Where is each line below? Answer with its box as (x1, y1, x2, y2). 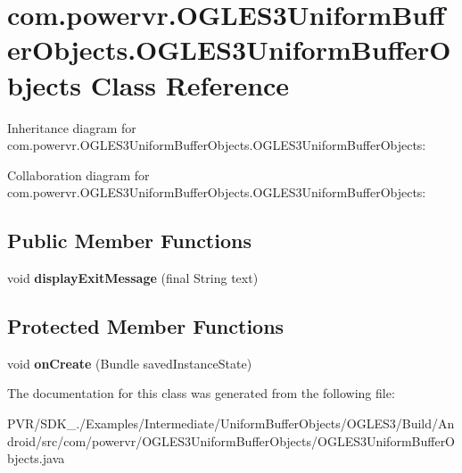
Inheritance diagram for (7, 118, 136, 137)
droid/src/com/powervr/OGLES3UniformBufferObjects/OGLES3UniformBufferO (7, 431, 456, 450)
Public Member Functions (7, 227, 252, 254)
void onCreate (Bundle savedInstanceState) (7, 353, 252, 372)
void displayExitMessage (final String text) (7, 269, 259, 287)
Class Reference (90, 66, 290, 103)
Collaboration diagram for (7, 165, 150, 184)
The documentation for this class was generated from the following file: (7, 384, 395, 402)
